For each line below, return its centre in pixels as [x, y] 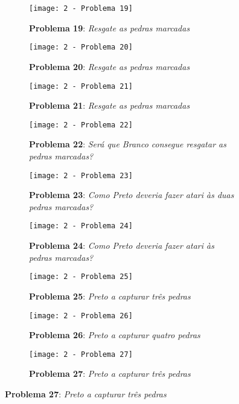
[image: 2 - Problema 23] [81, 175]
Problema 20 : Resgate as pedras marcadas [110, 66]
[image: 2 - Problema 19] [81, 8]
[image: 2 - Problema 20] [81, 47]
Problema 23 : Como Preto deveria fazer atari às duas [132, 195]
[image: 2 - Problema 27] [81, 354]
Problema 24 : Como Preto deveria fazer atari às [122, 245]
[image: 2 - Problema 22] [81, 125]
